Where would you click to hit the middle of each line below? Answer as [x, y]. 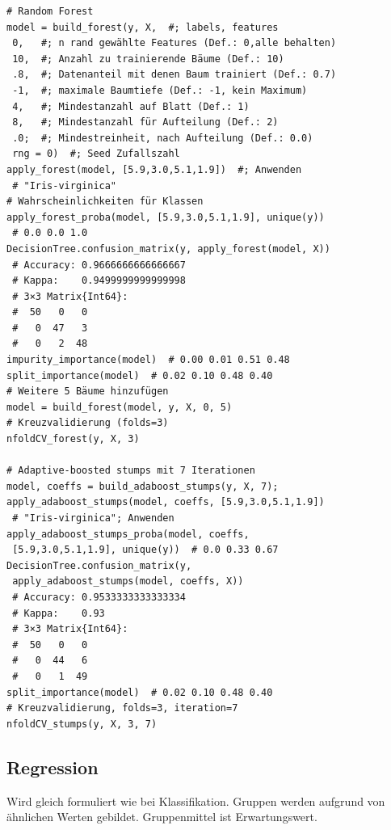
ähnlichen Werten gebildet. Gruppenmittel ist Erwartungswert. [162, 817]
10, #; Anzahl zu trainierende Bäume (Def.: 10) [148, 59]
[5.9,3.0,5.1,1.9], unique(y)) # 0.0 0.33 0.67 [145, 550]
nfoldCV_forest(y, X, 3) [73, 439]
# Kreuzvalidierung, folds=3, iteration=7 [122, 708]
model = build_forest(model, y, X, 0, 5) [120, 407]
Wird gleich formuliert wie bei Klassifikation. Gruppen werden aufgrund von [196, 801]
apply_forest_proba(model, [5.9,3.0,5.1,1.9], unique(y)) [166, 217]
